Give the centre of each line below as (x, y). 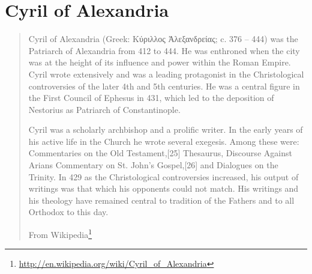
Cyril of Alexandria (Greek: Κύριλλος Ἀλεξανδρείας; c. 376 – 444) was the (163, 39)
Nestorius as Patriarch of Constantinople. (104, 109)
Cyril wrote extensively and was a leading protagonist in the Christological (166, 74)
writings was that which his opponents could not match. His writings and (163, 188)
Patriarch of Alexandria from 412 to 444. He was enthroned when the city (164, 50)
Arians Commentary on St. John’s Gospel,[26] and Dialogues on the (153, 165)
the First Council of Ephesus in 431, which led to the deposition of (151, 98)
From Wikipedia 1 (60, 233)
